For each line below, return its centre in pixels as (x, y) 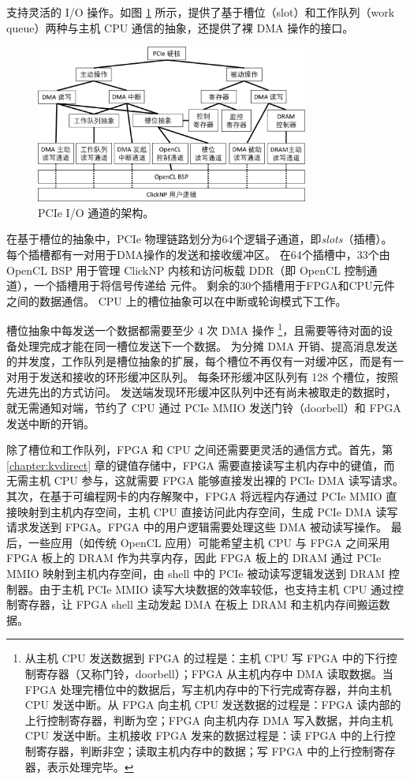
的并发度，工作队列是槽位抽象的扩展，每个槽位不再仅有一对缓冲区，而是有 (199, 361)
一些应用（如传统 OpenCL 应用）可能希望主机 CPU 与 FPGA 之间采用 (209, 542)
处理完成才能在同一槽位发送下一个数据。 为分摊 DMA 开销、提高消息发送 (207, 345)
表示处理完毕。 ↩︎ (90, 766)
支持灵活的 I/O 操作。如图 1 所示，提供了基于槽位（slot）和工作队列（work (201, 12)
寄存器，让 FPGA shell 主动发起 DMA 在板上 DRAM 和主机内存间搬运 (198, 604)
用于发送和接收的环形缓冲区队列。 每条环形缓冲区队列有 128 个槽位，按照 (207, 376)
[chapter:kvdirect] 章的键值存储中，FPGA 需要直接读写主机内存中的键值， (195, 465)
